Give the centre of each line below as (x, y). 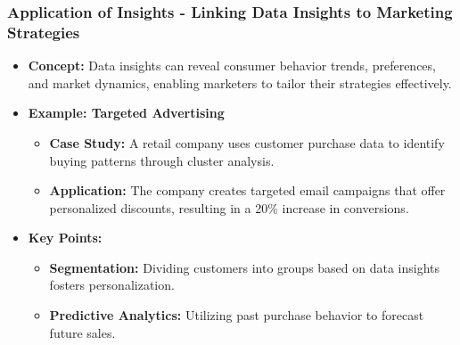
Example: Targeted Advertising (126, 113)
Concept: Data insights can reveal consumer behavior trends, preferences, (232, 66)
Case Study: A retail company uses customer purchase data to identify (247, 142)
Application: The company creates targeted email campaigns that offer (247, 190)
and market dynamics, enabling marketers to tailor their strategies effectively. (240, 82)
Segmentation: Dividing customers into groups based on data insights (245, 267)
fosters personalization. (112, 285)
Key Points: (65, 238)
